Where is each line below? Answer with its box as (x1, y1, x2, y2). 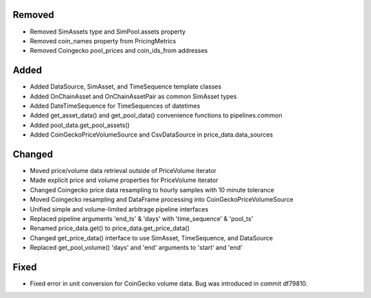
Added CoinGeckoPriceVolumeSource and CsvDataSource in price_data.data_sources (30, 130, 273, 139)
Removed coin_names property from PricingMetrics (30, 36, 177, 45)
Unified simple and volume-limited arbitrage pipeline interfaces (30, 205, 209, 213)
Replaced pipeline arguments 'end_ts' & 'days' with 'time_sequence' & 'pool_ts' (30, 215, 254, 223)
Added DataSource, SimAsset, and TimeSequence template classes (30, 82, 222, 91)
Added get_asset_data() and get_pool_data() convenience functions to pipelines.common (30, 111, 282, 119)
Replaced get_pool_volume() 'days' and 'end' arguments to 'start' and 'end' (30, 244, 243, 252)
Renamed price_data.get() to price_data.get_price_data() (30, 224, 190, 233)
